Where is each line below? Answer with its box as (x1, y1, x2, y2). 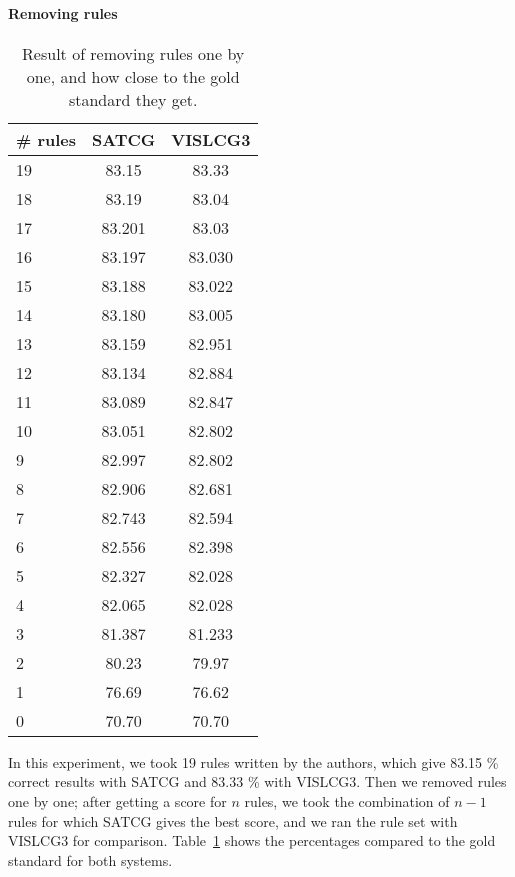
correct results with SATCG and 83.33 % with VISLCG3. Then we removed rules (8, 771, 507, 792)
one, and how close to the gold (26, 64, 240, 88)
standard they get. (68, 87, 198, 111)
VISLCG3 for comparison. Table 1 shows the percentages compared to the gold (8, 830, 496, 851)
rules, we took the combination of (244, 790, 450, 811)
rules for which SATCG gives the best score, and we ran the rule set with (8, 810, 458, 831)
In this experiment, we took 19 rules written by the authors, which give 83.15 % (8, 751, 499, 772)
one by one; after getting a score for (8, 790, 227, 811)
